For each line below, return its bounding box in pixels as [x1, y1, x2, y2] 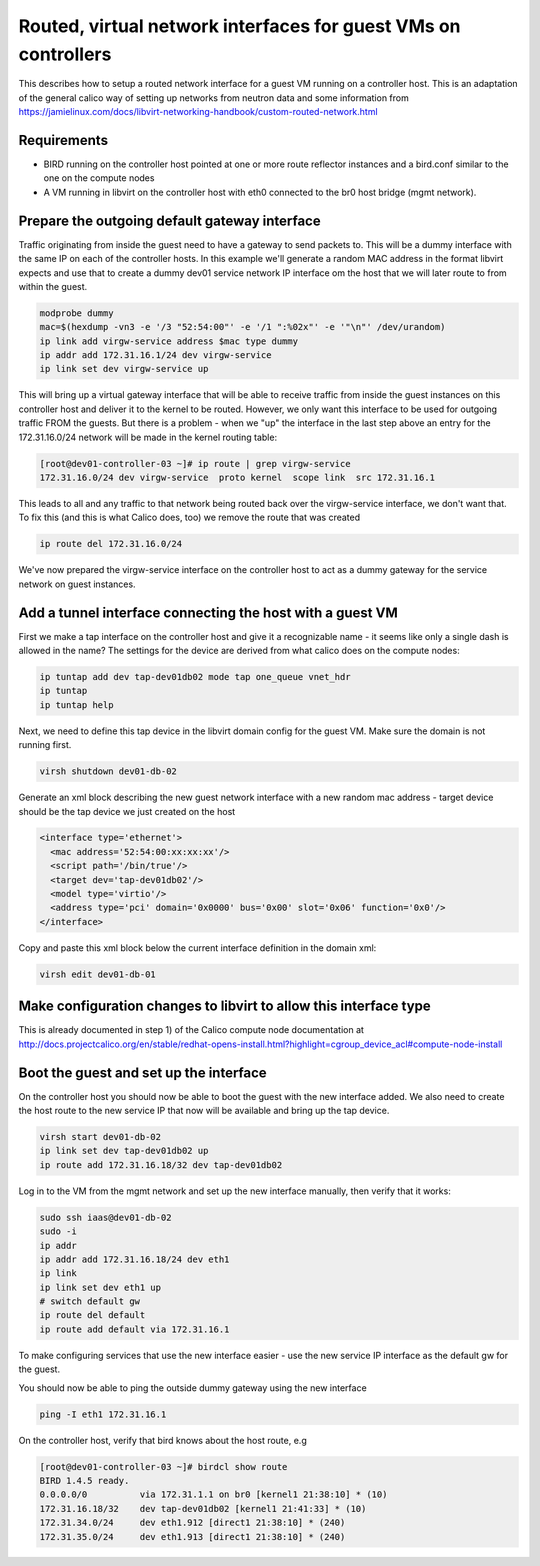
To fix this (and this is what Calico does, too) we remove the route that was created [18, 511, 361, 524]
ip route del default [39, 1310, 146, 1321]
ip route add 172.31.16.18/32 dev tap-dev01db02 [39, 1159, 283, 1170]
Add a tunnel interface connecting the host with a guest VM [18, 604, 399, 621]
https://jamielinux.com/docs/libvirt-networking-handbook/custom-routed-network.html [18, 106, 379, 118]
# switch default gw [39, 1296, 140, 1307]
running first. [18, 739, 72, 751]
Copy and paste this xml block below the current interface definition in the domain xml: [18, 941, 377, 954]
